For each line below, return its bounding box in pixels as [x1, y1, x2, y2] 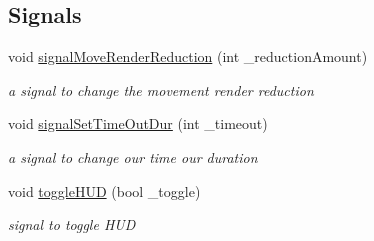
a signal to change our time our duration [8, 146, 258, 167]
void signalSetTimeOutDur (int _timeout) [8, 113, 268, 134]
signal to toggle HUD [8, 214, 136, 235]
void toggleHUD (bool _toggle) [8, 180, 201, 201]
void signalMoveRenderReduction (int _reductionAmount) [8, 46, 368, 67]
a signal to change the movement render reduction [8, 79, 314, 100]
